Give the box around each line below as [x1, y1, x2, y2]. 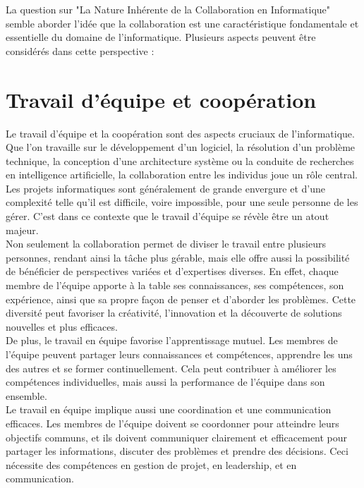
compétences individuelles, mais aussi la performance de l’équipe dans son [6, 374, 325, 389]
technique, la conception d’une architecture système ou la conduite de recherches [6, 153, 354, 168]
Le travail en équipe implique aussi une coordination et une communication [6, 402, 332, 417]
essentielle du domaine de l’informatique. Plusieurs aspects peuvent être [6, 30, 316, 44]
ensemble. [6, 388, 47, 403]
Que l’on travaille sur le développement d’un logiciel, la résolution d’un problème [6, 140, 356, 154]
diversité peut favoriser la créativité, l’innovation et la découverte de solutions [6, 305, 342, 320]
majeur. [6, 222, 39, 237]
